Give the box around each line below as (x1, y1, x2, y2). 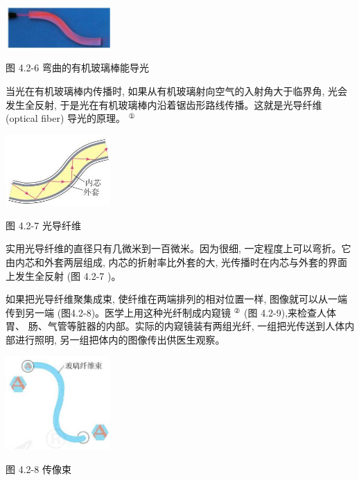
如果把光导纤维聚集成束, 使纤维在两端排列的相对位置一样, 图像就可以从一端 (6, 292, 348, 306)
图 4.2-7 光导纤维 (6, 217, 81, 232)
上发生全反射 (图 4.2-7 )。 (6, 268, 121, 283)
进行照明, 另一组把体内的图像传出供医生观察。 (15, 332, 225, 346)
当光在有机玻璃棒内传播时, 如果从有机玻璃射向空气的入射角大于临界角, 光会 (6, 83, 348, 98)
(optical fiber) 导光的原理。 (6, 111, 126, 125)
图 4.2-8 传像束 (6, 461, 71, 476)
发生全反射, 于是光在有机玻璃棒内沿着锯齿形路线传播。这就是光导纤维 (6, 97, 322, 112)
